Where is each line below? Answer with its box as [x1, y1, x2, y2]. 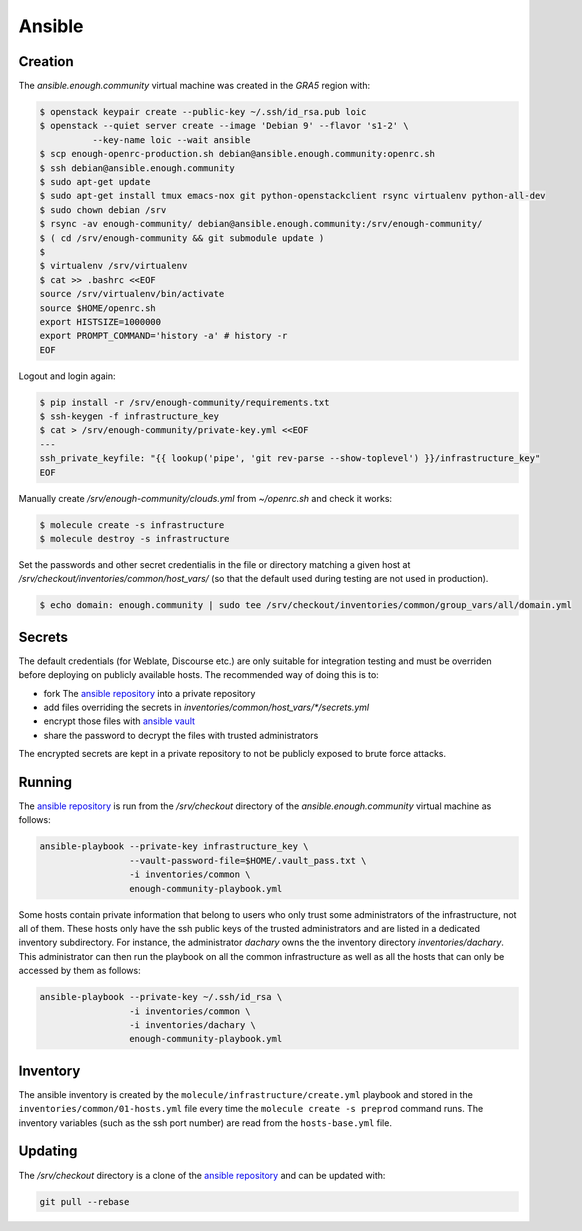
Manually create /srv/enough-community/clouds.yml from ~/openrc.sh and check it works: [18, 492, 393, 504]
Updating [18, 1143, 78, 1160]
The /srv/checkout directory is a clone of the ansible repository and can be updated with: [18, 1169, 386, 1181]
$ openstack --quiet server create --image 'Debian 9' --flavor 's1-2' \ [39, 120, 409, 132]
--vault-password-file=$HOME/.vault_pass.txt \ [128, 855, 367, 866]
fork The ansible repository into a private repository [43, 687, 256, 699]
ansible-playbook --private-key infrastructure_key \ [39, 841, 309, 852]
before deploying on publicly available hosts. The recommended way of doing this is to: [18, 669, 379, 681]
